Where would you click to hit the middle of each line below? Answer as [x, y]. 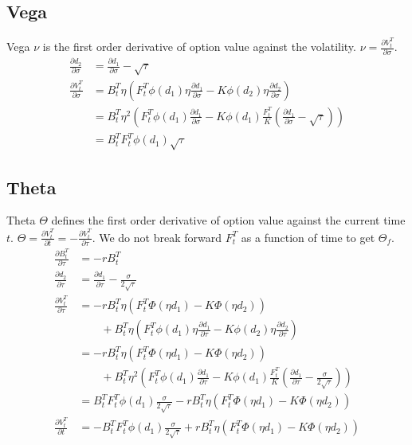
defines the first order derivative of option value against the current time [228, 220]
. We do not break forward [157, 237]
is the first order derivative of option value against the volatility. [199, 47]
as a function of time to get [308, 237]
